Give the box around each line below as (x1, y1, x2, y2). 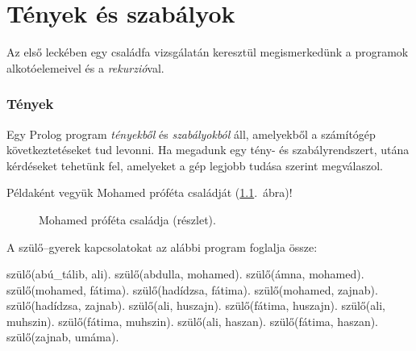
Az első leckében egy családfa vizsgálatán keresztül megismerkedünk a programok (6, 44, 409, 61)
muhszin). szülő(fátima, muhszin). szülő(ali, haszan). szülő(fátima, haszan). (6, 312, 379, 329)
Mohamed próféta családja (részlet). (39, 211, 216, 228)
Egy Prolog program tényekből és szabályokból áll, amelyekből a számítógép (6, 125, 376, 142)
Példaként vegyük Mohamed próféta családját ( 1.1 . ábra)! (6, 184, 293, 201)
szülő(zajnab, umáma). (6, 328, 119, 345)
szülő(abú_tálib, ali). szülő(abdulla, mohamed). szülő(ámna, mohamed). (6, 265, 364, 282)
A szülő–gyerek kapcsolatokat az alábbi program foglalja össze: (6, 238, 318, 255)
